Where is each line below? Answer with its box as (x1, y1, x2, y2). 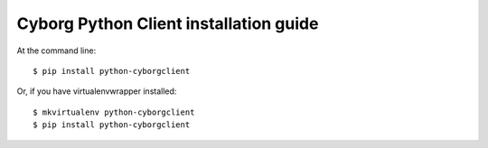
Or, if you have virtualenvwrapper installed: (16, 86, 177, 97)
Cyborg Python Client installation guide (16, 14, 319, 33)
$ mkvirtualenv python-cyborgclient (33, 106, 195, 117)
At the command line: (16, 45, 97, 56)
